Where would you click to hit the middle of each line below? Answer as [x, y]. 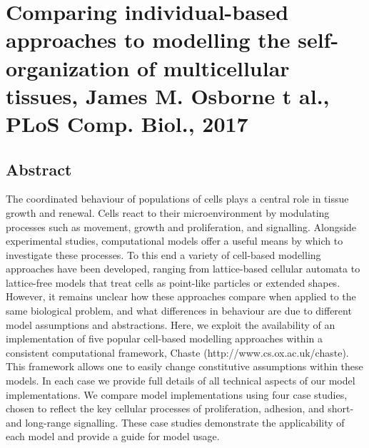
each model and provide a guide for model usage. [113, 436]
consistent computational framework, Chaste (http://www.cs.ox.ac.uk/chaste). [177, 352]
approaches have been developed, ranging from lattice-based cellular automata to [183, 269]
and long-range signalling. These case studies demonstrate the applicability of [175, 422]
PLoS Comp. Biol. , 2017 [127, 123]
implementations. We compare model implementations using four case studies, [177, 394]
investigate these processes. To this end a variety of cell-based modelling [163, 254]
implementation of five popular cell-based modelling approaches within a [164, 338]
